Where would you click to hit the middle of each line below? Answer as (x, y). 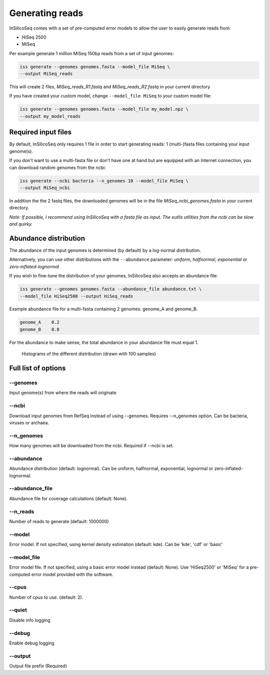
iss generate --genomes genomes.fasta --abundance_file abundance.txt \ (111, 289)
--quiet (18, 610)
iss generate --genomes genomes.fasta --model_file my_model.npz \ (104, 109)
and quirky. (21, 224)
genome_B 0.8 (40, 329)
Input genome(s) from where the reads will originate (63, 393)
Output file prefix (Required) (38, 666)
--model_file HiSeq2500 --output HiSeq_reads (76, 296)
